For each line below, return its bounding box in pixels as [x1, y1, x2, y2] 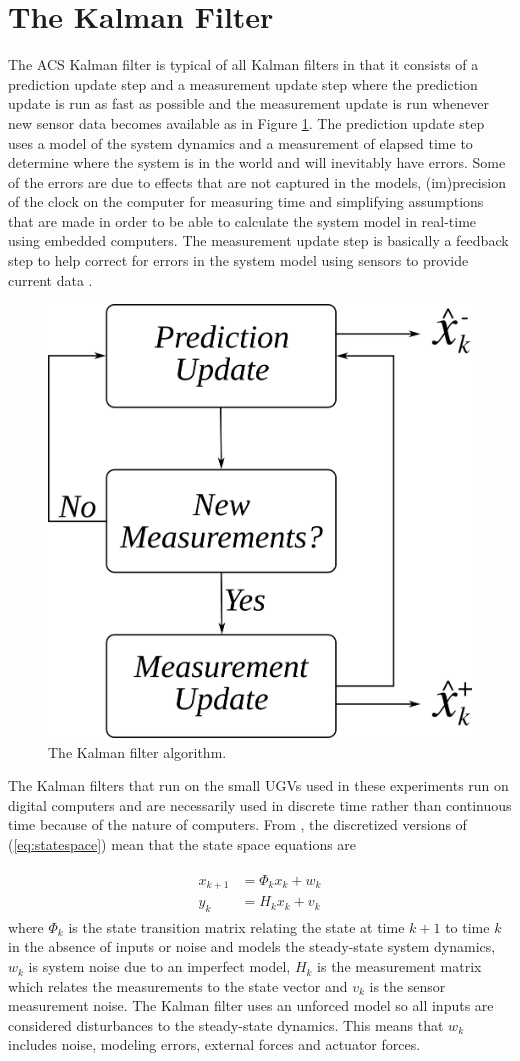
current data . [8, 269, 93, 290]
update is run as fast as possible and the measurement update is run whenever [8, 93, 490, 114]
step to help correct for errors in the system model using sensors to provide [8, 250, 469, 271]
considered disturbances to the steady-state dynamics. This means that [8, 1014, 444, 1035]
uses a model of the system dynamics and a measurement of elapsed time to [8, 132, 473, 153]
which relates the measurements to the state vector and [8, 975, 348, 996]
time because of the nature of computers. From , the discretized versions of [8, 814, 467, 835]
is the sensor [369, 975, 446, 996]
